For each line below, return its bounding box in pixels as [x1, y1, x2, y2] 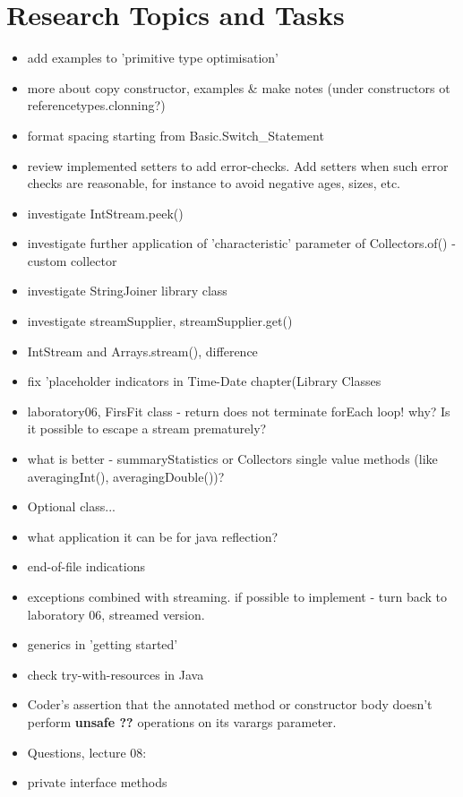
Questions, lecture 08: [27, 742, 147, 761]
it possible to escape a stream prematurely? [27, 419, 267, 438]
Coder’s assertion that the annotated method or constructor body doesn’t [27, 695, 433, 714]
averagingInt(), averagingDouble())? [27, 467, 225, 485]
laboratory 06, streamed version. [27, 604, 205, 623]
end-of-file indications [27, 557, 145, 576]
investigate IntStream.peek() [27, 203, 184, 222]
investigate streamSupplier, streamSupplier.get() [27, 312, 293, 330]
